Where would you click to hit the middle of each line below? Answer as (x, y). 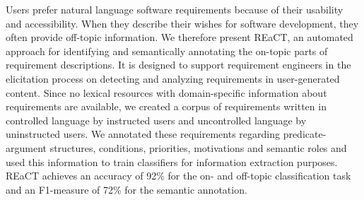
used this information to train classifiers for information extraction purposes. (172, 161)
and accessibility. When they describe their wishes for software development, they (182, 23)
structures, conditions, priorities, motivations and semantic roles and (198, 147)
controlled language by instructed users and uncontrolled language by (156, 120)
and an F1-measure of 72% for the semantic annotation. (127, 189)
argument (26, 147)
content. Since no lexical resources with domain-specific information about (166, 92)
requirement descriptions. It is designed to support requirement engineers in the (178, 65)
